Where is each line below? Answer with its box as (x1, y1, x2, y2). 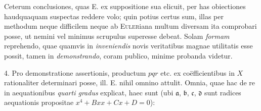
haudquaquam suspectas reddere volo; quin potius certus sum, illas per (4, 11, 224, 21)
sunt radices (204, 87, 241, 97)
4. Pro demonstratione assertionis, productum (4, 67, 146, 78)
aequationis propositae (4, 97, 74, 107)
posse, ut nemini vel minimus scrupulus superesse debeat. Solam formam (4, 30, 230, 41)
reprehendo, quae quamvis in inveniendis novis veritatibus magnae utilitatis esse (4, 40, 253, 51)
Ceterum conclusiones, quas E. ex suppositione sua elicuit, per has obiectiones (4, 1, 246, 11)
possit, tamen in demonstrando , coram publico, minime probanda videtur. (4, 50, 233, 61)
